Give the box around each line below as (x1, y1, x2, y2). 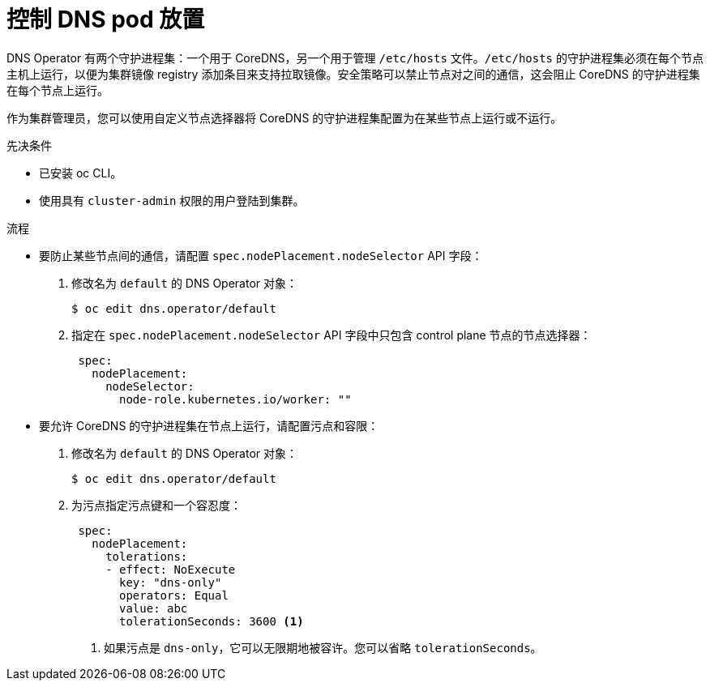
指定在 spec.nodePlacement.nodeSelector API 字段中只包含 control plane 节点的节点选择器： (71, 327, 592, 342)
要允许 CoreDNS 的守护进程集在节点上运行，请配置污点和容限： (39, 418, 379, 433)
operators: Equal (119, 588, 229, 602)
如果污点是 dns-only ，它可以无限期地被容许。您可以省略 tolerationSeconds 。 (104, 640, 542, 655)
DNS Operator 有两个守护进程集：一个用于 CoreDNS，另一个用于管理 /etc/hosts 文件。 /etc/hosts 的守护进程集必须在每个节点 (6, 50, 704, 65)
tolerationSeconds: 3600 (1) (119, 614, 304, 628)
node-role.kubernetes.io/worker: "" (119, 392, 352, 406)
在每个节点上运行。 (6, 83, 109, 97)
